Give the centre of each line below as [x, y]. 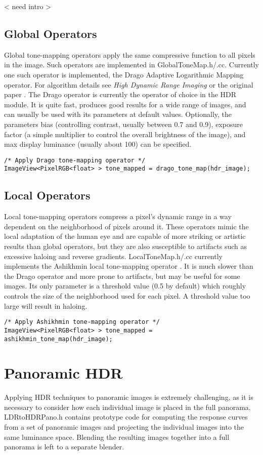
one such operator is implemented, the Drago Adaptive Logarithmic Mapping [124, 74]
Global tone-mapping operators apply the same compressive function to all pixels [130, 54]
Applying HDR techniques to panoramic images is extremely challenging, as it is [129, 397]
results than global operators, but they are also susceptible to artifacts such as [125, 246]
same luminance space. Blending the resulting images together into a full [117, 437]
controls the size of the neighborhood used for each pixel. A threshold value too [127, 296]
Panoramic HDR [63, 373]
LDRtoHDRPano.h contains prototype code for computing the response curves [126, 417]
